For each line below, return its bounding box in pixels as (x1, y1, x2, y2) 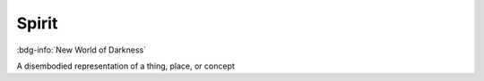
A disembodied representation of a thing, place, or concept (16, 61, 235, 71)
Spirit (16, 13, 58, 33)
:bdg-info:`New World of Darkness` (16, 45, 147, 55)
